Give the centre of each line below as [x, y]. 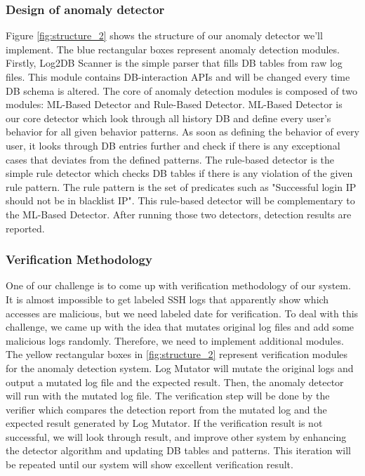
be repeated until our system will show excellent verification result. [150, 464]
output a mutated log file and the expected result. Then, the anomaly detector [175, 382]
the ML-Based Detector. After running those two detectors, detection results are [179, 214]
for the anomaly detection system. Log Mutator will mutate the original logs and [180, 368]
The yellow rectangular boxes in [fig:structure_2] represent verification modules [177, 354]
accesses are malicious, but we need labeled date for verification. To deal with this [182, 313]
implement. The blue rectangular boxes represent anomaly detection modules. [173, 49]
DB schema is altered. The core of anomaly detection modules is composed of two [181, 90]
